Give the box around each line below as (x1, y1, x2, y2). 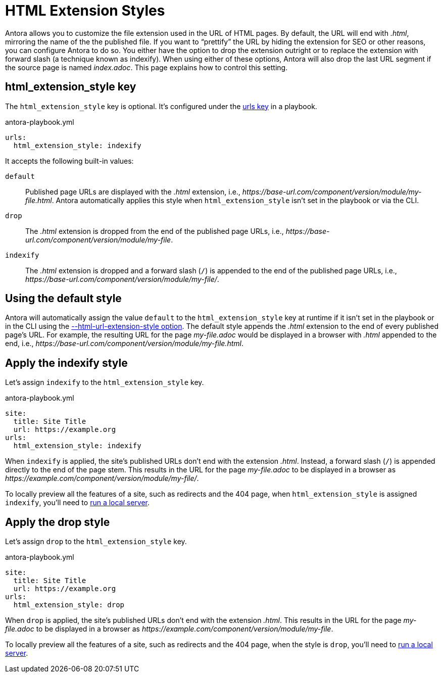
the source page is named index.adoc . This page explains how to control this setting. (5, 63, 288, 72)
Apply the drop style (5, 515, 110, 528)
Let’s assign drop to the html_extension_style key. (5, 537, 187, 546)
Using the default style (5, 292, 122, 305)
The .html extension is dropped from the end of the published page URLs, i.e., (25, 226, 284, 235)
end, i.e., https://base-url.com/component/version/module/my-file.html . (5, 339, 243, 348)
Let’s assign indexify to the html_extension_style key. (5, 378, 204, 387)
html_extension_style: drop (13, 601, 125, 609)
